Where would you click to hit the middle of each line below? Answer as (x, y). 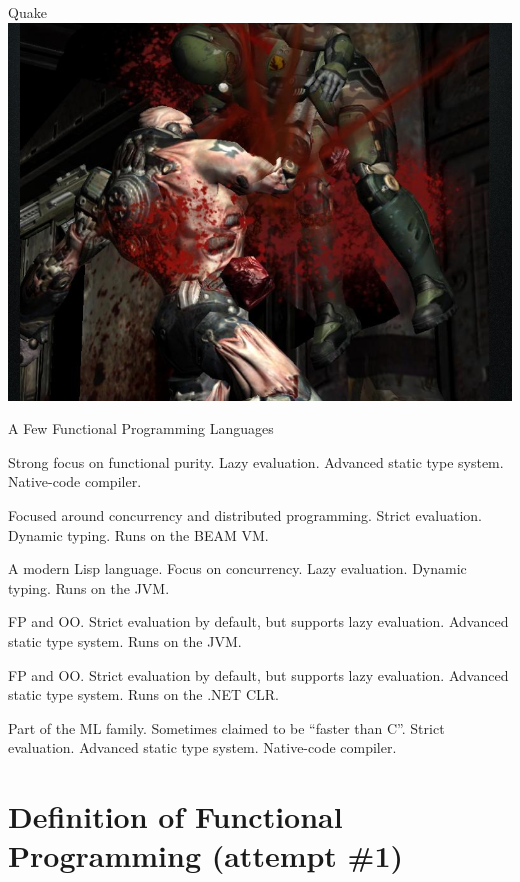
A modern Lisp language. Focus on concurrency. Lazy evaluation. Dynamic (237, 568)
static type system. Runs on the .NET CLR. (143, 694)
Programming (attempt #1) (206, 855)
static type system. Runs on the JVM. (125, 640)
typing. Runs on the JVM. (89, 587)
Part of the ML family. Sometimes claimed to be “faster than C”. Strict (226, 727)
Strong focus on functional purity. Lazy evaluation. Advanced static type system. (256, 461)
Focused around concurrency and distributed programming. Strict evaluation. (245, 514)
